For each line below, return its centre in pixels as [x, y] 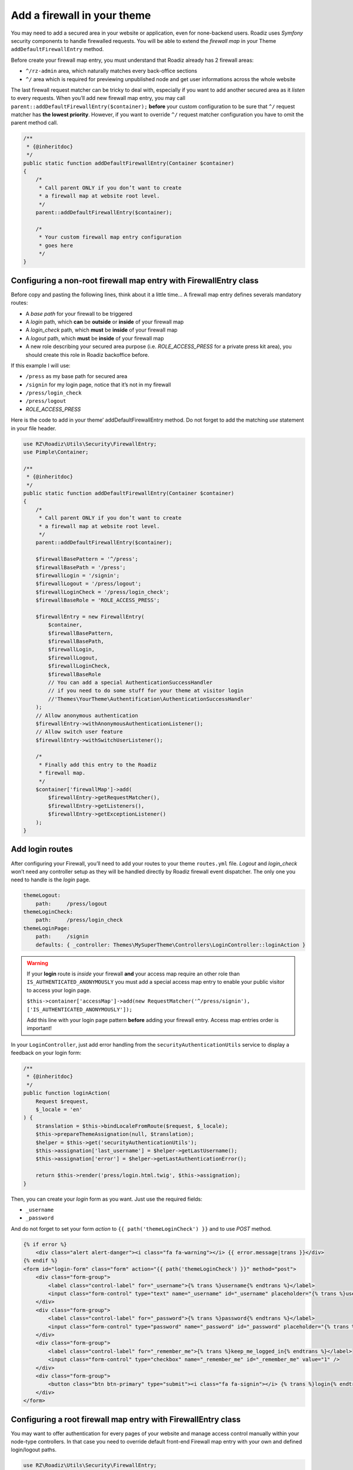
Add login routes [42, 849]
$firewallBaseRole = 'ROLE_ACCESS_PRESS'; [98, 600]
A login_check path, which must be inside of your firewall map [101, 330]
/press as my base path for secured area [76, 376]
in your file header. [34, 428]
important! [39, 1028]
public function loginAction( [67, 1093]
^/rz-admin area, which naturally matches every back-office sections [111, 71]
